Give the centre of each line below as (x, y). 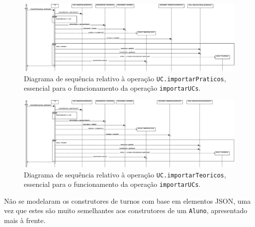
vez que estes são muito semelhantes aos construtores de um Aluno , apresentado (126, 210)
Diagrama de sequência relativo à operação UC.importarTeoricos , (125, 174)
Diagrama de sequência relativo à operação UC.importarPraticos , (125, 78)
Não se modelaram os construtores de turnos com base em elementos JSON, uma (127, 200)
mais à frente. (25, 220)
